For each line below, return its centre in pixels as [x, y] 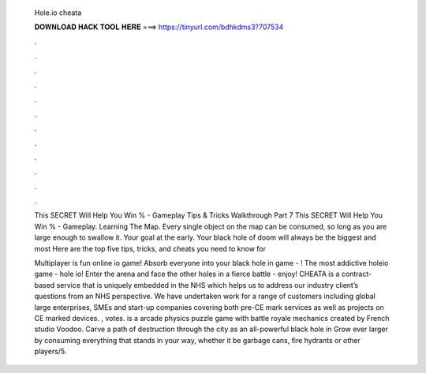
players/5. [50, 352]
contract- [357, 274]
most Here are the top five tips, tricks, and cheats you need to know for [150, 248]
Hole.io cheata [58, 13]
